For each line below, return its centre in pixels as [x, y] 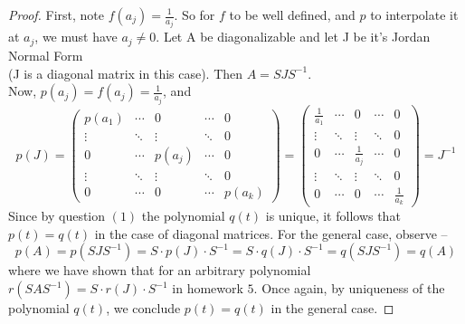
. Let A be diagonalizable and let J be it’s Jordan [293, 37]
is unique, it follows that [333, 216]
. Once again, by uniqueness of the [349, 288]
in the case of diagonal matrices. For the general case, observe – [271, 233]
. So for [195, 14]
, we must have [76, 37]
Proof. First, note [57, 14]
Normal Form [46, 55]
